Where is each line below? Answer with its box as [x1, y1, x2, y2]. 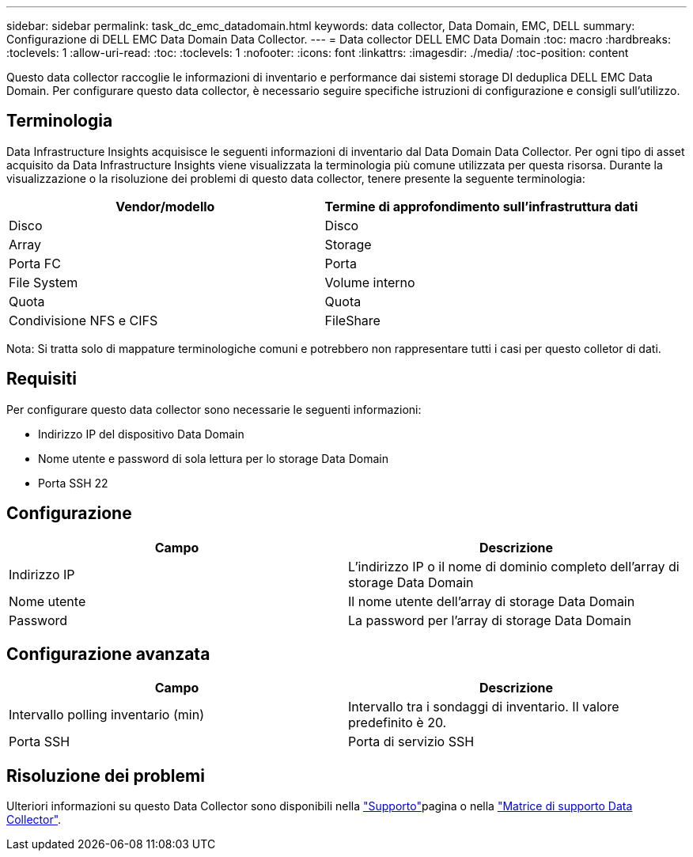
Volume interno [324, 274, 415, 290]
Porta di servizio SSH [348, 734, 475, 750]
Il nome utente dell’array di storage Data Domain [348, 593, 635, 609]
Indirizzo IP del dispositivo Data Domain [38, 427, 244, 441]
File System [9, 274, 78, 290]
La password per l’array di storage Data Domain [348, 612, 631, 628]
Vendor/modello [116, 198, 215, 214]
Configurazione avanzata [6, 643, 210, 664]
